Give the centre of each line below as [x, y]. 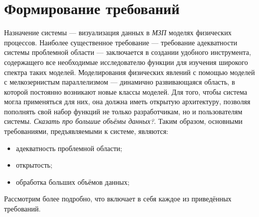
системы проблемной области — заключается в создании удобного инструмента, [128, 52]
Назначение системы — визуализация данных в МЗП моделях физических [118, 32]
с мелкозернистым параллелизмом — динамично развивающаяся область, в [120, 82]
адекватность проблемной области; [69, 148]
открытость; [34, 165]
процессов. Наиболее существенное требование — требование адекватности [121, 42]
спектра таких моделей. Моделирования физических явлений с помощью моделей [129, 72]
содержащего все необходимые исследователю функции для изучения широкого [126, 62]
